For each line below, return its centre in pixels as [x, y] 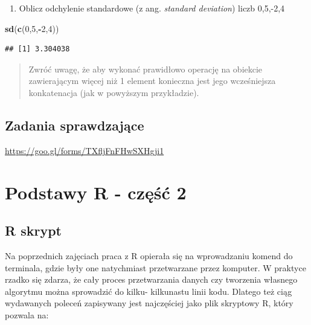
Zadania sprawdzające [75, 125]
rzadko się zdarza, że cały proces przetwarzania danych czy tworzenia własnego [151, 279]
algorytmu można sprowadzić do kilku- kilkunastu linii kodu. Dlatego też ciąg [149, 291]
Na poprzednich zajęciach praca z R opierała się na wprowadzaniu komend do [149, 255]
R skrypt [33, 230]
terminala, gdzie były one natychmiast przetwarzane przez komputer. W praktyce [155, 267]
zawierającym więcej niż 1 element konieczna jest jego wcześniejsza [152, 81]
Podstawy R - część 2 [96, 192]
